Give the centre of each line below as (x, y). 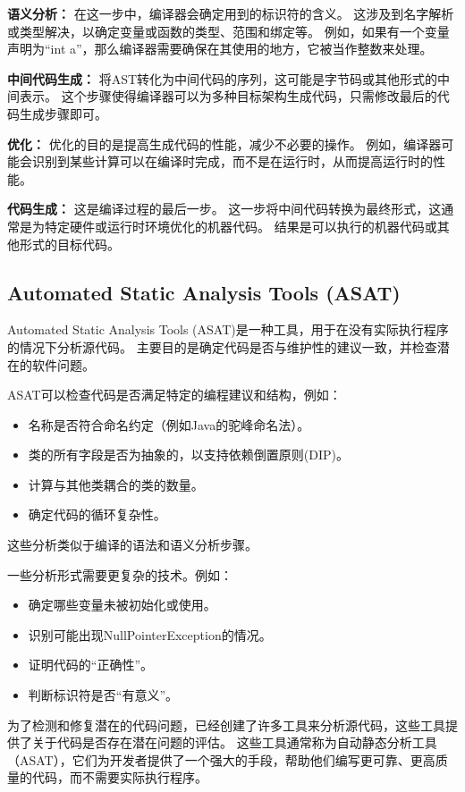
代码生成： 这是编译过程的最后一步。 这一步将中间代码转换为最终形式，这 (224, 209)
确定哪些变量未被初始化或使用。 (122, 605)
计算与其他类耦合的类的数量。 (116, 484)
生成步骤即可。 (63, 113)
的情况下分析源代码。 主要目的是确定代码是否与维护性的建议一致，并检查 (222, 346)
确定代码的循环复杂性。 (97, 514)
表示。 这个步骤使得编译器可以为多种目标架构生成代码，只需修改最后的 (228, 96)
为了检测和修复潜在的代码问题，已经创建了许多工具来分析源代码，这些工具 (226, 725)
